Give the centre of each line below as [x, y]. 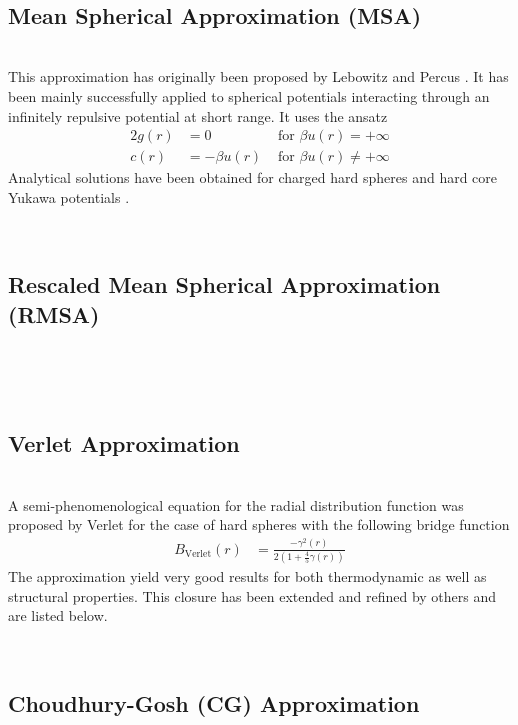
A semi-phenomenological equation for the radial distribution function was [236, 504]
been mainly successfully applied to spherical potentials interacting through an [249, 95]
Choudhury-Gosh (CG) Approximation [214, 702]
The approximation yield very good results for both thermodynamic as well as [247, 576]
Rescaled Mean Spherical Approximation [224, 284]
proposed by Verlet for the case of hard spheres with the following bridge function [259, 524]
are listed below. [58, 615]
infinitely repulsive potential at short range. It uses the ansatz [198, 115]
